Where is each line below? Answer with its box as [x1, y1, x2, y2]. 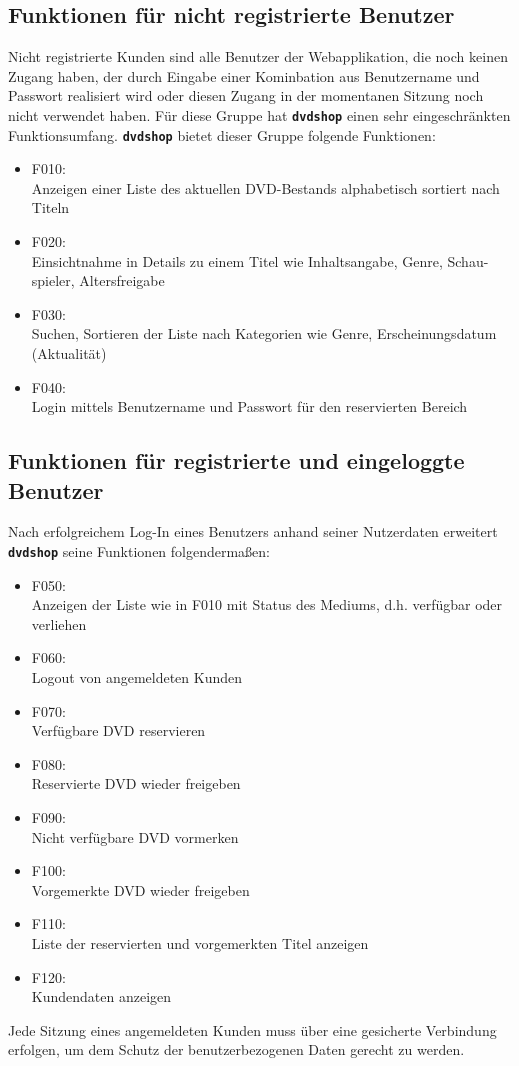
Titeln [31, 197, 70, 218]
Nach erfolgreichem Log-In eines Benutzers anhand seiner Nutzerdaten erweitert [8, 521, 498, 542]
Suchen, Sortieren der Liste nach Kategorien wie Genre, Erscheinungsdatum [31, 323, 497, 344]
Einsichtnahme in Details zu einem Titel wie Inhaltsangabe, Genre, [31, 250, 443, 271]
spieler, [31, 270, 75, 291]
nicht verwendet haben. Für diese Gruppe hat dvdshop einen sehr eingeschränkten [8, 104, 511, 125]
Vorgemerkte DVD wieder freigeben [31, 879, 250, 900]
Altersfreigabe [79, 270, 165, 291]
